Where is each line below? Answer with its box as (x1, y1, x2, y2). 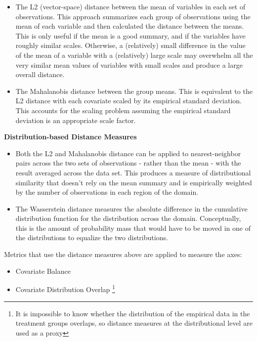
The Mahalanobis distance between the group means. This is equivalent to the (15, 85, 253, 96)
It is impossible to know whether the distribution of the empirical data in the (15, 308, 250, 318)
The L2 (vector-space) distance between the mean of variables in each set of (15, 1, 246, 11)
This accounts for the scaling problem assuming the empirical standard (15, 105, 231, 115)
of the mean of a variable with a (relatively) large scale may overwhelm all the (15, 49, 253, 60)
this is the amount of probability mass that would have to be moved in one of (15, 222, 251, 233)
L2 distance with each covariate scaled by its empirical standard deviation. (15, 95, 242, 106)
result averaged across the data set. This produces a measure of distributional (15, 167, 251, 177)
